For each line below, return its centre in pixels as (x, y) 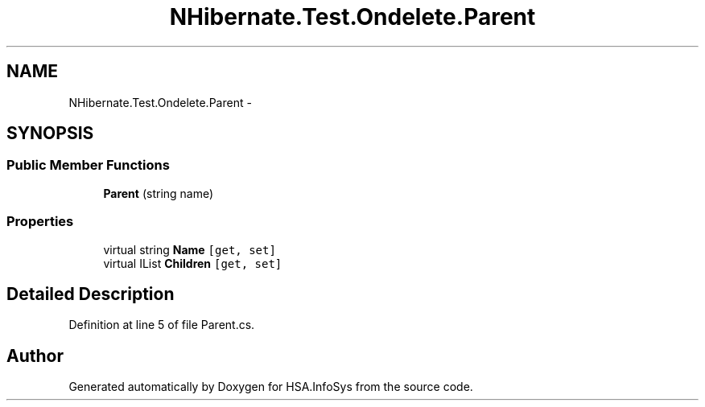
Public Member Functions (88, 165)
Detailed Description (91, 294)
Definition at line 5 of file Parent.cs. (162, 325)
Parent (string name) (159, 193)
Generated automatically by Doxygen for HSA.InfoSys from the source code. (271, 387)
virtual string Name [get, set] (190, 249)
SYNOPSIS (50, 134)
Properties (40, 222)
